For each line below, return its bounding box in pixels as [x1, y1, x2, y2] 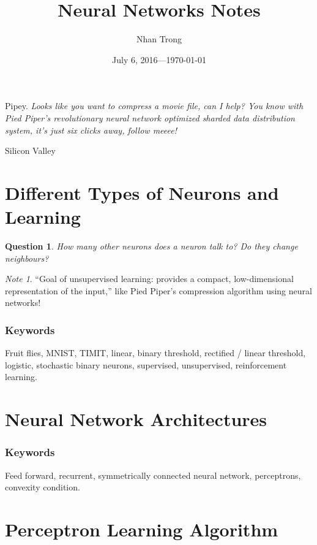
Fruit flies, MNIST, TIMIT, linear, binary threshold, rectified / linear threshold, [5, 346, 306, 359]
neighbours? [5, 251, 49, 264]
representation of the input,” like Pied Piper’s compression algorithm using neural [5, 284, 312, 297]
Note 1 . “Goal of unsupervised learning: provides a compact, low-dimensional [5, 272, 294, 285]
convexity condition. [5, 481, 80, 494]
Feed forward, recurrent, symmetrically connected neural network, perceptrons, [5, 468, 301, 481]
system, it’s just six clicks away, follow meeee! [5, 123, 177, 136]
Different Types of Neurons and [5, 180, 279, 205]
